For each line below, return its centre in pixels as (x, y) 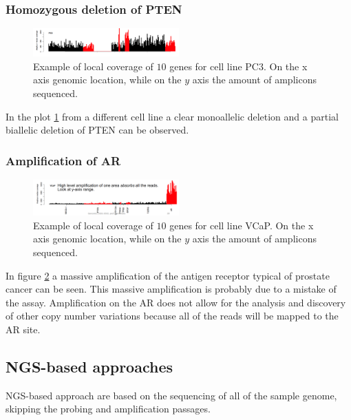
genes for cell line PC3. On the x (238, 66)
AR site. (23, 329)
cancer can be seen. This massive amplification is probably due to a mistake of (171, 289)
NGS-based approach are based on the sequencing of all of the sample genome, (171, 395)
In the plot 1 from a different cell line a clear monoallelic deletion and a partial (172, 116)
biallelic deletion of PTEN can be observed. (97, 130)
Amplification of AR (63, 160)
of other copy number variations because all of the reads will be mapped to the (172, 316)
